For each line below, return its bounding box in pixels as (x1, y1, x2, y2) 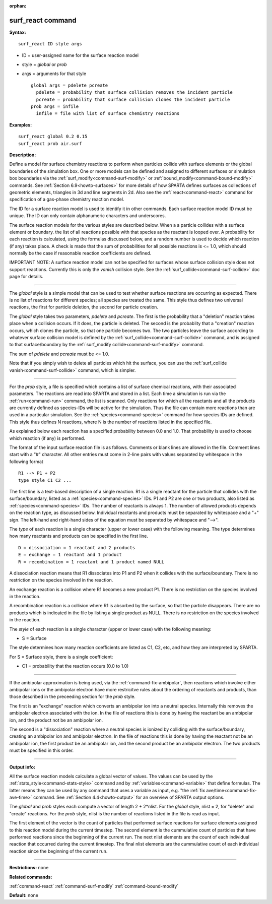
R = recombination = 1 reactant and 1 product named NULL (18, 559, 165, 564)
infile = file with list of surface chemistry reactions (36, 111, 180, 116)
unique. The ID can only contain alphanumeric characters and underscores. (9, 213, 166, 219)
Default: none (9, 892, 39, 898)
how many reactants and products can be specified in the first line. (9, 533, 149, 539)
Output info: (9, 764, 35, 770)
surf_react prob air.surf (18, 141, 83, 146)
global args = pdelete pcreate (31, 82, 108, 88)
